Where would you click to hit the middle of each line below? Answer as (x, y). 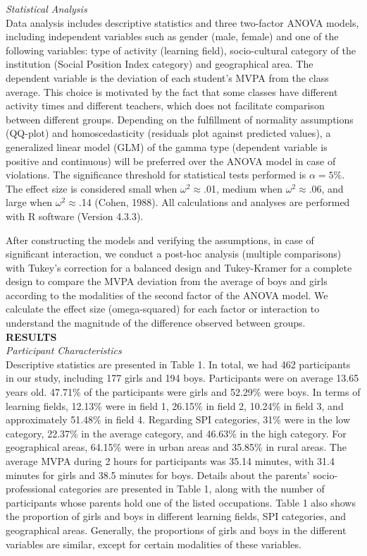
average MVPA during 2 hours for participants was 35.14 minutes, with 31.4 (170, 461)
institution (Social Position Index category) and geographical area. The (160, 64)
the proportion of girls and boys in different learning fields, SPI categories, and (176, 516)
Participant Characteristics (64, 350)
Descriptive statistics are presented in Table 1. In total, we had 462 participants (178, 364)
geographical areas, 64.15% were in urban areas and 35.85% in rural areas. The (176, 447)
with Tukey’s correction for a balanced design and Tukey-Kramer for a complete (179, 267)
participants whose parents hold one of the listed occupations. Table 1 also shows (181, 502)
